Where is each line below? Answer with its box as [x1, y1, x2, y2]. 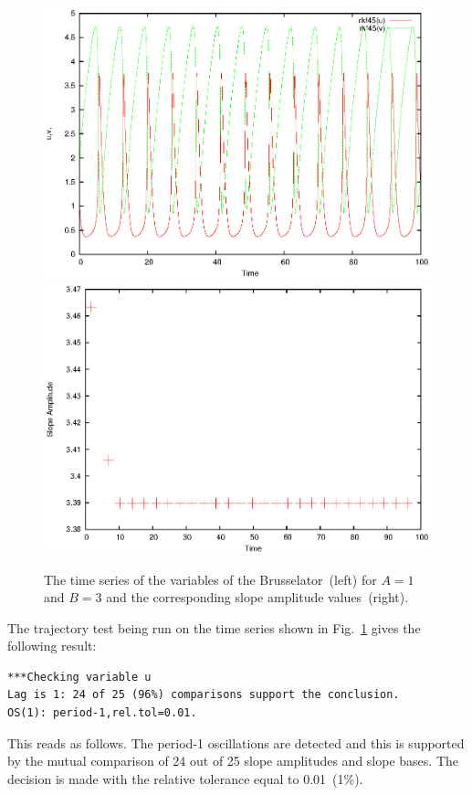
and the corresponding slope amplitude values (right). [106, 588, 409, 607]
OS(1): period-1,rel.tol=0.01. [7, 706, 197, 720]
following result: [7, 636, 97, 655]
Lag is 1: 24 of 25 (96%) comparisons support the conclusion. [7, 688, 400, 702]
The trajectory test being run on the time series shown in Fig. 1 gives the [7, 618, 421, 637]
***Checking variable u [7, 670, 152, 684]
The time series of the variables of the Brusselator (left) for [44, 569, 377, 588]
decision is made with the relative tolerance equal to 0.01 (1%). [7, 768, 363, 788]
